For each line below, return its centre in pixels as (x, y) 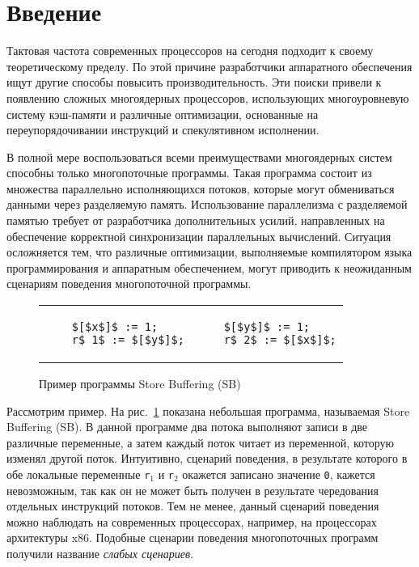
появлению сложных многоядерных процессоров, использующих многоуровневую (208, 97)
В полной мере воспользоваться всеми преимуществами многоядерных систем (199, 157)
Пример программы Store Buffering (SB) (140, 384)
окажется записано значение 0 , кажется (279, 474)
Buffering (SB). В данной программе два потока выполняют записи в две (187, 427)
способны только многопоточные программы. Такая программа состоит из (189, 173)
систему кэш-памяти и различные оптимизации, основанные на (163, 114)
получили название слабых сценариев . (100, 554)
